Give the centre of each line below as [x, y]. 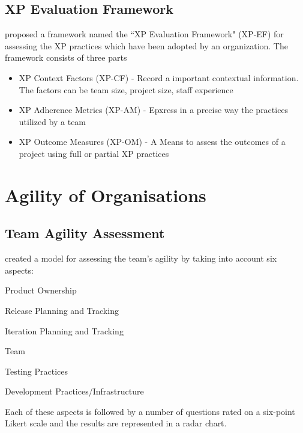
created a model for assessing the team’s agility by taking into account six [141, 258]
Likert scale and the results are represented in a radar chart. [116, 423]
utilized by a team [52, 121]
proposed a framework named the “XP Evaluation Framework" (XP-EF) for [144, 34]
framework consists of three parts [66, 57]
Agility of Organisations [106, 195]
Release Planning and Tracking [62, 310]
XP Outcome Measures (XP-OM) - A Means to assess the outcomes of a [152, 142]
